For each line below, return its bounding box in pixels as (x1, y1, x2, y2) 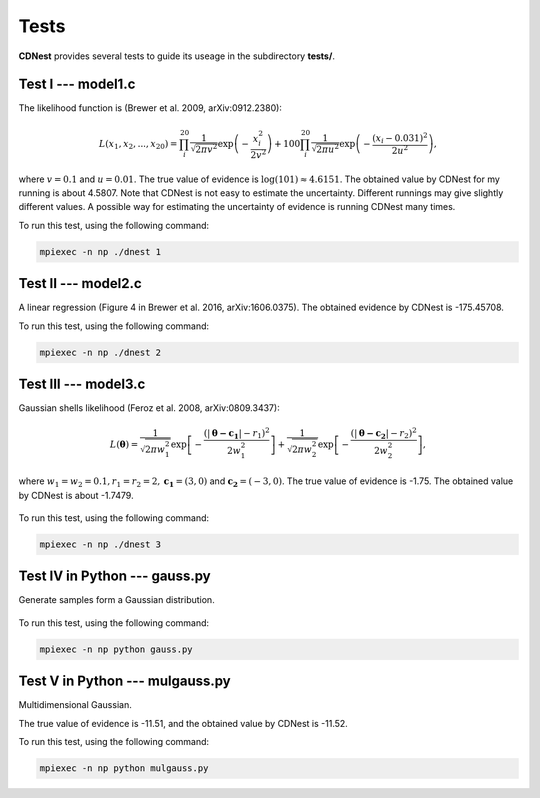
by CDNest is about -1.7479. (18, 489, 134, 501)
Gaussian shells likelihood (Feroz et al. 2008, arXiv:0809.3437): (18, 402, 280, 414)
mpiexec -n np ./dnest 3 (39, 538, 162, 550)
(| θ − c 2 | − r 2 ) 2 (350, 426, 417, 441)
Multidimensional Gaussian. (18, 699, 132, 711)
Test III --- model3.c (18, 376, 146, 393)
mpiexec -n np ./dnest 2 (39, 346, 162, 358)
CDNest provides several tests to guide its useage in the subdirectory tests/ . (18, 50, 335, 62)
